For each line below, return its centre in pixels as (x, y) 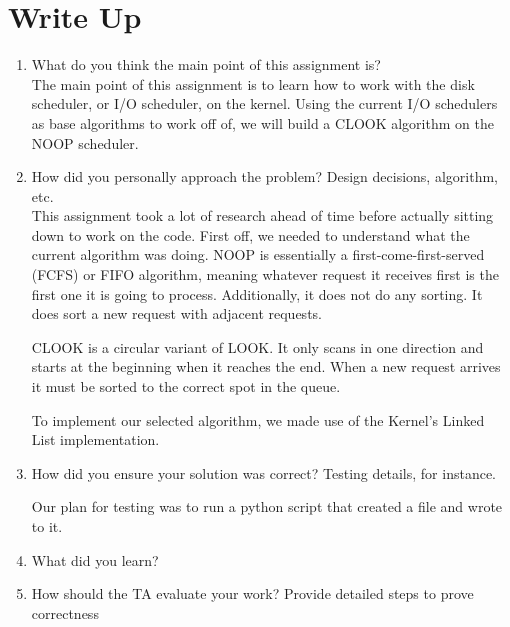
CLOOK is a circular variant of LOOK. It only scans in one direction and (257, 346)
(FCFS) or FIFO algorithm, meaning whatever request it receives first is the (265, 274)
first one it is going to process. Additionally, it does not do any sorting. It (257, 293)
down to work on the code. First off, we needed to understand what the (250, 234)
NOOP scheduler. (85, 142)
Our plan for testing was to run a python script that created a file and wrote (267, 506)
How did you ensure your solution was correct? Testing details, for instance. (263, 472)
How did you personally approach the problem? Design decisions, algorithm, (264, 176)
